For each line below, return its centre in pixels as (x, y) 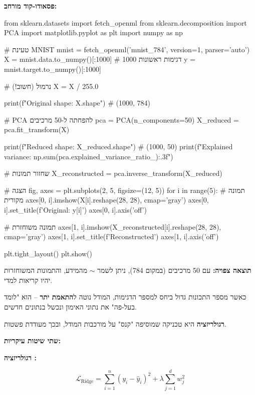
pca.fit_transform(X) (37, 129)
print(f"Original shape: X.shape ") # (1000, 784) (77, 103)
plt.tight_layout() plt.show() (48, 253)
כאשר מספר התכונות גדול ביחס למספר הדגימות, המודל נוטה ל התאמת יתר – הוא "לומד (125, 297)
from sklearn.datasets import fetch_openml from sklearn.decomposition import (125, 22)
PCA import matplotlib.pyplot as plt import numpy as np (93, 32)
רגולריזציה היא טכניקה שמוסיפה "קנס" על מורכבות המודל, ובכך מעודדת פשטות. (115, 323)
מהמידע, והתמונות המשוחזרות (46, 270)
